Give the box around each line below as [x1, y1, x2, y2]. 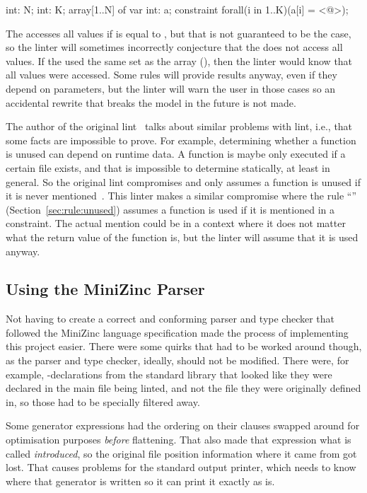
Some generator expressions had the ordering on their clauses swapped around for [6, 418, 360, 433]
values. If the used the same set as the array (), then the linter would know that [6, 53, 353, 68]
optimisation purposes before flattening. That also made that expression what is [6, 432, 351, 447]
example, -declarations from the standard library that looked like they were [6, 366, 332, 381]
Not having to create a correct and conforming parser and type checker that [6, 311, 335, 326]
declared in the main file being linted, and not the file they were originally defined [6, 381, 361, 395]
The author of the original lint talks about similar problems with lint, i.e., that [6, 119, 353, 134]
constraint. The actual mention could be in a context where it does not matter [6, 216, 346, 231]
